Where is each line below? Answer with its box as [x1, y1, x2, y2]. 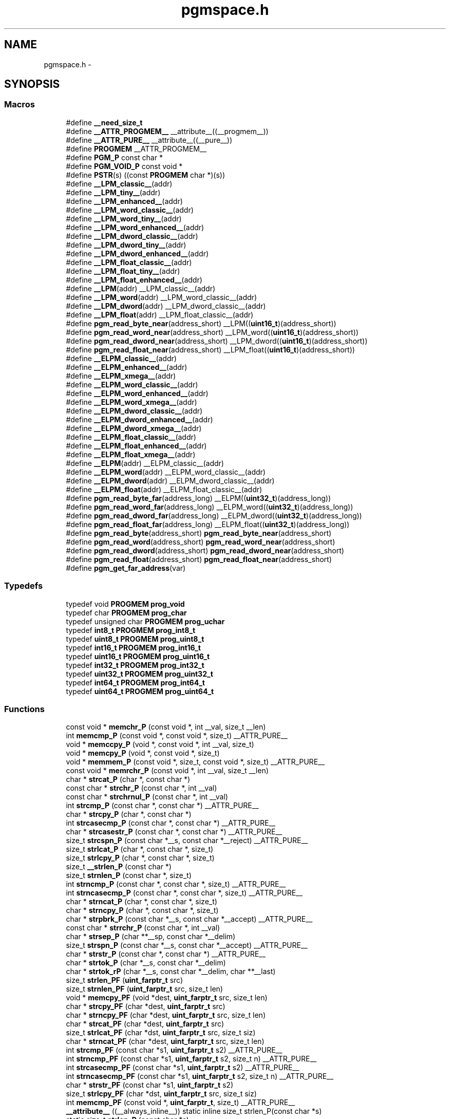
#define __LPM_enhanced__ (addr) [66, 196, 183, 206]
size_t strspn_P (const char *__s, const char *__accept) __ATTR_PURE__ [66, 941, 308, 950]
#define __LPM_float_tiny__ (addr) [66, 266, 180, 275]
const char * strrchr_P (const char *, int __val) [66, 923, 220, 932]
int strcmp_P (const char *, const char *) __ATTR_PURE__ [66, 801, 259, 810]
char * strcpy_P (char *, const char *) [66, 810, 192, 819]
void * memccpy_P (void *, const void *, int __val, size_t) [66, 740, 254, 749]
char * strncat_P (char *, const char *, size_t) [66, 897, 217, 906]
